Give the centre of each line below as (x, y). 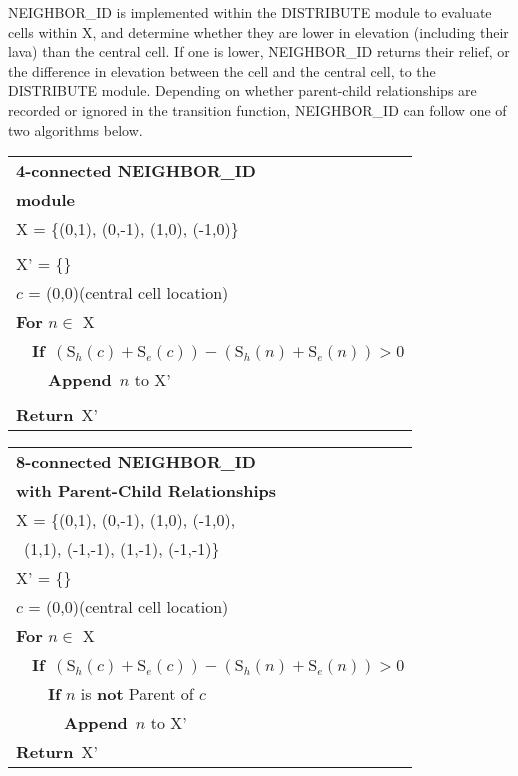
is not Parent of (137, 694)
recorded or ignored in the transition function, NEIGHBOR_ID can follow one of (257, 109)
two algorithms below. (75, 129)
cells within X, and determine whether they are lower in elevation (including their (258, 31)
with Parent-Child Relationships (146, 491)
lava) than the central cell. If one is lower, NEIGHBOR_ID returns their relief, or (259, 51)
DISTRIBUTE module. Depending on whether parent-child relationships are (242, 90)
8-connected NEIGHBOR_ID (136, 462)
